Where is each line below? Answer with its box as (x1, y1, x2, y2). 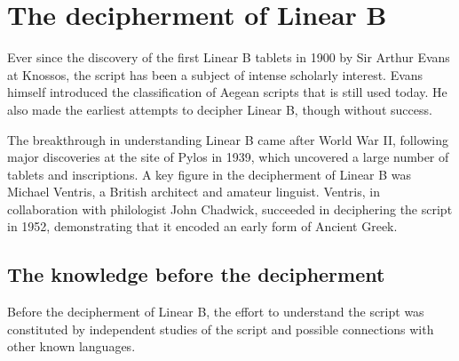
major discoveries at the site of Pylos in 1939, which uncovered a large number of (7, 148, 449, 166)
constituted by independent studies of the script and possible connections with (7, 319, 434, 338)
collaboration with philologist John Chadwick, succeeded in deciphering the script (7, 199, 453, 218)
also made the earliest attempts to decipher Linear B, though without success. (7, 100, 432, 118)
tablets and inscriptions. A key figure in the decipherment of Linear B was (7, 164, 412, 183)
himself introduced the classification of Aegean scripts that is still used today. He (7, 83, 447, 101)
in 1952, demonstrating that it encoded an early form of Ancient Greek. (7, 217, 398, 236)
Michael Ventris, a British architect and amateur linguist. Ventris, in (7, 182, 380, 201)
